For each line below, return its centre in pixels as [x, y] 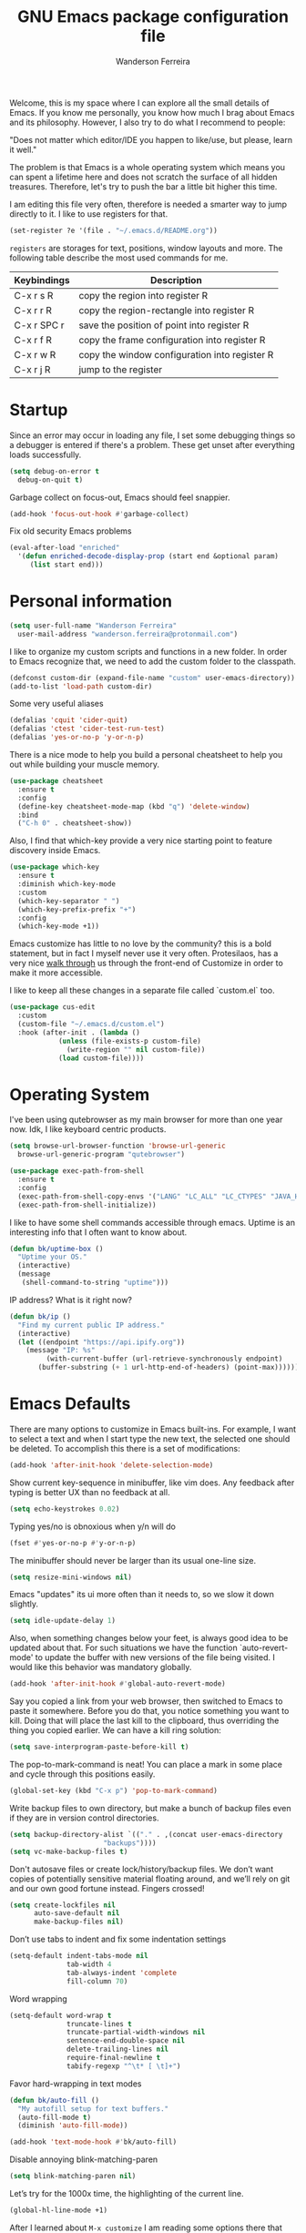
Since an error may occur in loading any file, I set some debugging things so [153, 435]
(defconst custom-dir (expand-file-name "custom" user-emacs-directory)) [153, 678]
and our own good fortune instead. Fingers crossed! [107, 1888]
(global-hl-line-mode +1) [58, 2210]
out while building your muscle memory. [84, 765]
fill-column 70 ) [97, 1981]
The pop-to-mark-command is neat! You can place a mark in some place [146, 1765]
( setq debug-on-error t [55, 471]
